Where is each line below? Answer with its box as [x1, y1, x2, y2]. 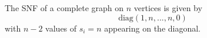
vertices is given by [133, 2, 202, 13]
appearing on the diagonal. [104, 22, 201, 34]
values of [45, 22, 77, 34]
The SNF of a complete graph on [5, 2, 124, 13]
